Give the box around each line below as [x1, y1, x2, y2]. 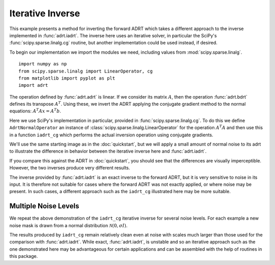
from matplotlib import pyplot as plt [18, 75, 116, 81]
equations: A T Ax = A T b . [9, 107, 61, 114]
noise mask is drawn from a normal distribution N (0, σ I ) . [9, 222, 128, 228]
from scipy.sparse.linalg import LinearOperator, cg [18, 68, 153, 74]
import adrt [18, 82, 48, 88]
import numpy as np [18, 61, 67, 67]
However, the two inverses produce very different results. [9, 165, 130, 171]
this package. [9, 253, 38, 259]
